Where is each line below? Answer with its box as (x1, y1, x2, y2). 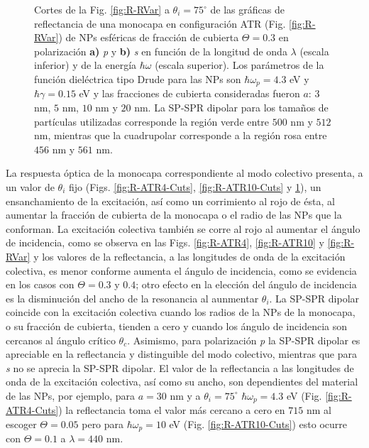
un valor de (6, 179, 55, 194)
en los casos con (6, 277, 75, 292)
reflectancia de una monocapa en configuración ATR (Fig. (34, 16, 286, 31)
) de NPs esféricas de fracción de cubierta (58, 30, 239, 45)
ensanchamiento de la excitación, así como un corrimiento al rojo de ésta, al (6, 193, 335, 208)
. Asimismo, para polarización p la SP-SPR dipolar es (127, 332, 360, 347)
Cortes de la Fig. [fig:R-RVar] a (34, 2, 170, 16)
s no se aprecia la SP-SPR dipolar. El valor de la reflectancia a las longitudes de (6, 360, 354, 375)
